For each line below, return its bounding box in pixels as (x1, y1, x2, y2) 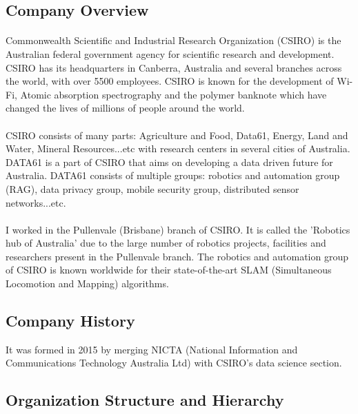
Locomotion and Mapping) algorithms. (6, 276, 169, 291)
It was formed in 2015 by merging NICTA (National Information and (6, 342, 298, 356)
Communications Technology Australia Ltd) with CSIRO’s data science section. (6, 355, 342, 370)
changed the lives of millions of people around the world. (6, 101, 245, 115)
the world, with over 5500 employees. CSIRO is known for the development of (6, 74, 334, 88)
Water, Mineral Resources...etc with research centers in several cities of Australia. (6, 141, 350, 156)
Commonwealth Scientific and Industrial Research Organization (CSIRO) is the (6, 33, 341, 48)
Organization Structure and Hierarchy (6, 389, 284, 411)
